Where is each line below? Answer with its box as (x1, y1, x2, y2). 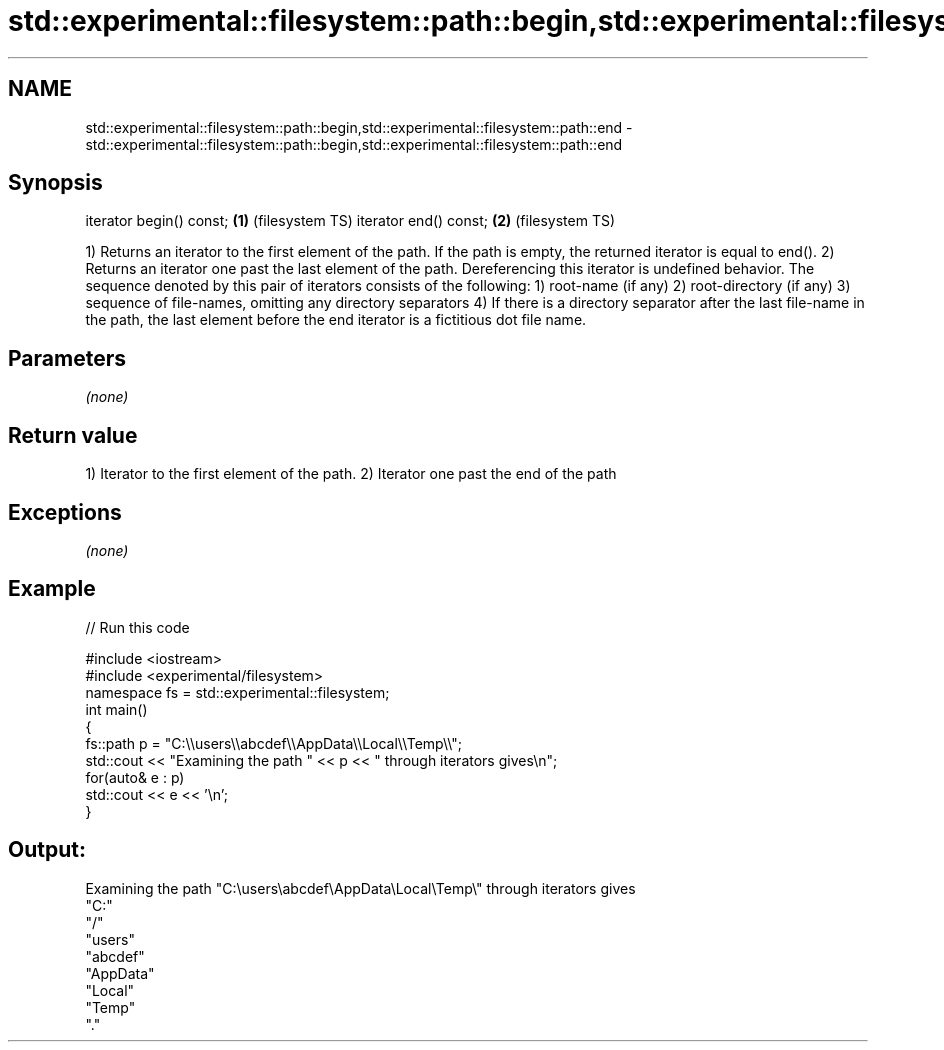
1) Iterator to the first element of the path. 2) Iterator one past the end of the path (85, 465, 617, 483)
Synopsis (8, 170, 103, 196)
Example (8, 576, 96, 602)
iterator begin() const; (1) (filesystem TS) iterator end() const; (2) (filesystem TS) (85, 212, 616, 230)
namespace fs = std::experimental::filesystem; (85, 683, 390, 701)
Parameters (8, 345, 126, 371)
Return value (8, 422, 138, 448)
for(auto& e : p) (85, 768, 185, 786)
